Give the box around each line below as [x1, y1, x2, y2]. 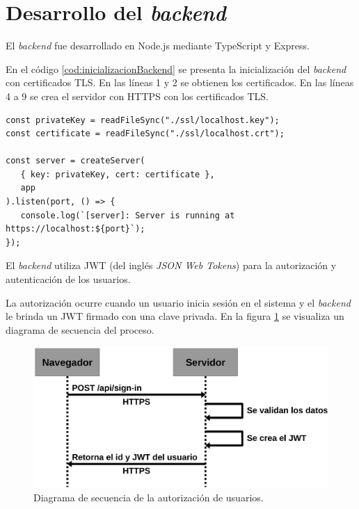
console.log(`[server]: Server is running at [20, 210, 235, 220]
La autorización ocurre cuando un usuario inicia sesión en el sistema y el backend [6, 295, 351, 309]
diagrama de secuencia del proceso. [6, 322, 154, 337]
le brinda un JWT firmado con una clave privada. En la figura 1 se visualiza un [6, 309, 344, 323]
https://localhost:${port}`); [6, 224, 145, 234]
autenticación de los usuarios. [6, 272, 131, 286]
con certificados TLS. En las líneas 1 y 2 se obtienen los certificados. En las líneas [6, 75, 354, 90]
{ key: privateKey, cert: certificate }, [20, 169, 215, 179]
